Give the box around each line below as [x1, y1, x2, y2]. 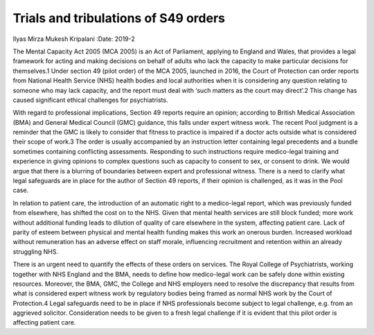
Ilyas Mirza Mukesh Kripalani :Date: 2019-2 [12, 35, 135, 43]
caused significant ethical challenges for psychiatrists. [12, 96, 168, 104]
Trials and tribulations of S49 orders [12, 10, 225, 26]
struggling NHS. [12, 247, 59, 256]
